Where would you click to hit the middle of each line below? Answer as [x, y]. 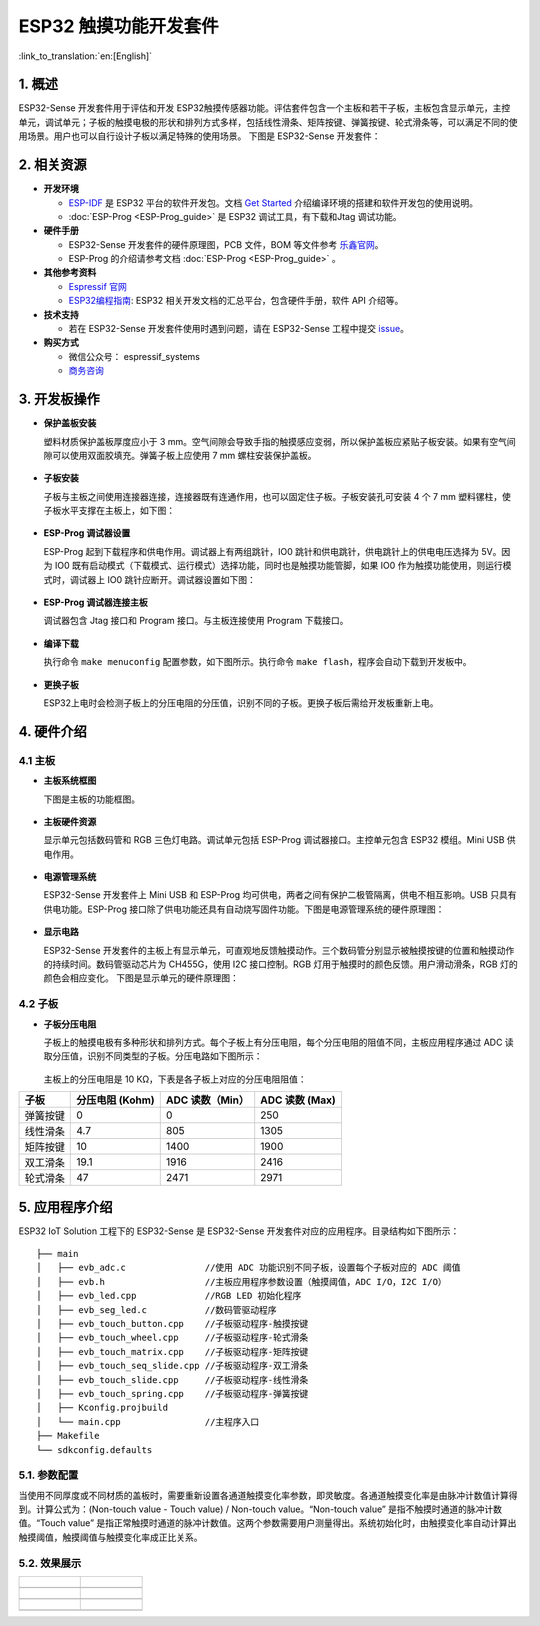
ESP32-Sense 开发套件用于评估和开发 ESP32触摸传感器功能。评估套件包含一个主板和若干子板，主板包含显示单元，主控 [264, 108]
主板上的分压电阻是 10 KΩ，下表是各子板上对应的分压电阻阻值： [175, 1079]
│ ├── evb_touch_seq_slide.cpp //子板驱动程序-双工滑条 [172, 1366]
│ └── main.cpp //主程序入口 [148, 1421]
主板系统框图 [70, 781]
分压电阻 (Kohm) [115, 1100]
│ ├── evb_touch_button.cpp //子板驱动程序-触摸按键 [172, 1323]
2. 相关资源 [52, 165]
